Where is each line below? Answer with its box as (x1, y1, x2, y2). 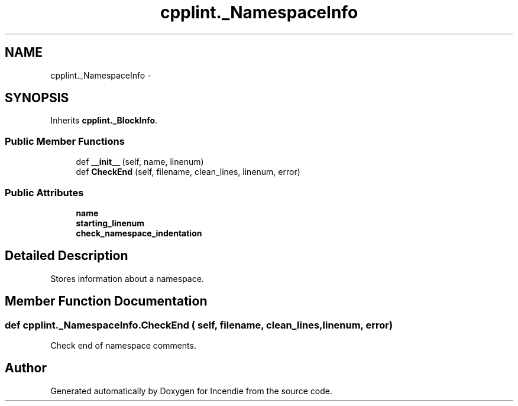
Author (5, 360, 47, 376)
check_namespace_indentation (76, 228, 202, 238)
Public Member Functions (5, 135, 125, 147)
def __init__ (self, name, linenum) (76, 157, 204, 167)
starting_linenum (76, 217, 144, 228)
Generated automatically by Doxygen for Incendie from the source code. (50, 385, 332, 396)
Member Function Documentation (5, 294, 208, 309)
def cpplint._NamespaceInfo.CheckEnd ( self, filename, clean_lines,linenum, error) (5, 319, 393, 331)
